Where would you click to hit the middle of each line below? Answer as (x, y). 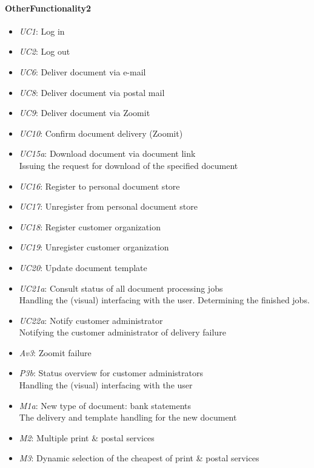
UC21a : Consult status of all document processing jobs (121, 288)
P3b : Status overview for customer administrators (111, 373)
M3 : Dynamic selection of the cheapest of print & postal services (139, 458)
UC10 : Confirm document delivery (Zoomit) (101, 133)
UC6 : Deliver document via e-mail (82, 71)
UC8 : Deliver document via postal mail (92, 92)
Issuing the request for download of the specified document (129, 165)
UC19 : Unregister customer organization (94, 247)
